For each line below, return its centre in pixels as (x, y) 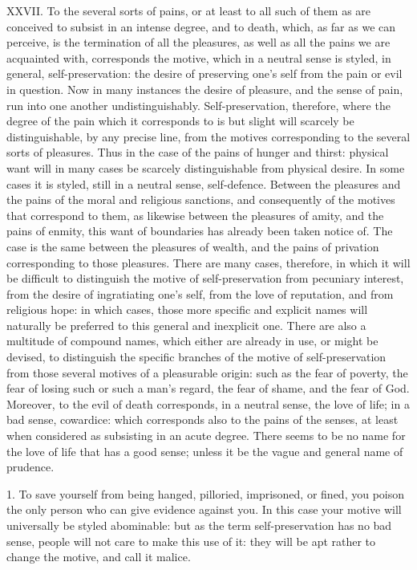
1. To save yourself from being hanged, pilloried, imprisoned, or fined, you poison (206, 493)
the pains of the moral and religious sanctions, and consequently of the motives (201, 199)
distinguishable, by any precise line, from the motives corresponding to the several (208, 136)
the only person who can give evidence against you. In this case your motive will (204, 509)
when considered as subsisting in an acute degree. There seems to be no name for (206, 436)
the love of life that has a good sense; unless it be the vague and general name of (205, 451)
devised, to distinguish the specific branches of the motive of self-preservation (196, 357)
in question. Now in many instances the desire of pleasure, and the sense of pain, (205, 89)
